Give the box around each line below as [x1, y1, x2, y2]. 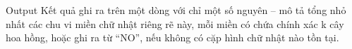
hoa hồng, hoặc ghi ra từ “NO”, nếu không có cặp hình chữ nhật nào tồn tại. [6, 30, 339, 45]
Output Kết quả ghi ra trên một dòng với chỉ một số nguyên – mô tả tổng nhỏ [6, 3, 346, 17]
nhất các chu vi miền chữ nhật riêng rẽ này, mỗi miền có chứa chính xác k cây [6, 16, 344, 31]
